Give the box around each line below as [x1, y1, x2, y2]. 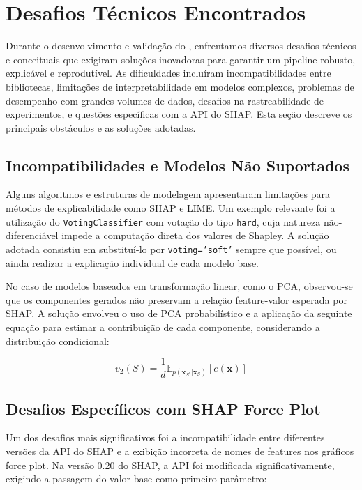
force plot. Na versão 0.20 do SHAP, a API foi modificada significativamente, [6, 457, 335, 472]
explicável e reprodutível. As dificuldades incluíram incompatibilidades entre [6, 66, 331, 80]
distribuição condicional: [6, 333, 110, 348]
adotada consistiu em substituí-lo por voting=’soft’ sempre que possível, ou [6, 241, 337, 256]
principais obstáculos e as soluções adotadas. [6, 120, 196, 135]
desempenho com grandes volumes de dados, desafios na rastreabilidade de [6, 93, 324, 107]
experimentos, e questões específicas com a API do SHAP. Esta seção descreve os [6, 107, 352, 121]
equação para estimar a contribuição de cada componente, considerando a [6, 319, 320, 334]
